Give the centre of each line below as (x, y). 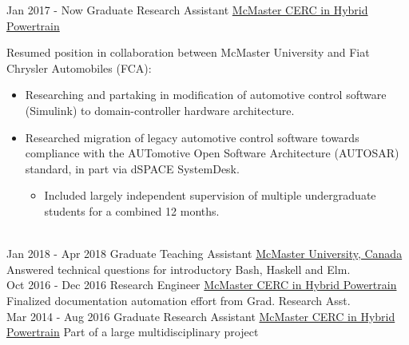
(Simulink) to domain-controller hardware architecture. (160, 110)
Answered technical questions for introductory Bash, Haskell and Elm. (179, 269)
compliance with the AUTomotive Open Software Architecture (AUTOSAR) (212, 153)
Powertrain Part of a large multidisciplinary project (133, 332)
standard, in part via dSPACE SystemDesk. (132, 168)
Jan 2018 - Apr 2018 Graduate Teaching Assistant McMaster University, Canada (204, 254)
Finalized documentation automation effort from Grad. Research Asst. (179, 300)
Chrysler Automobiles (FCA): (79, 67)
